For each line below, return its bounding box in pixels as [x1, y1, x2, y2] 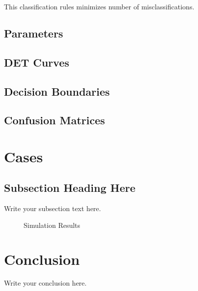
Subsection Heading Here [4, 180, 136, 195]
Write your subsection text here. [4, 203, 101, 214]
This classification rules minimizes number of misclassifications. [4, 1, 195, 11]
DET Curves [4, 54, 69, 70]
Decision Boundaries [4, 83, 110, 99]
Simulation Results [24, 219, 81, 230]
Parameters [4, 25, 63, 40]
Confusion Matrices [4, 112, 105, 128]
